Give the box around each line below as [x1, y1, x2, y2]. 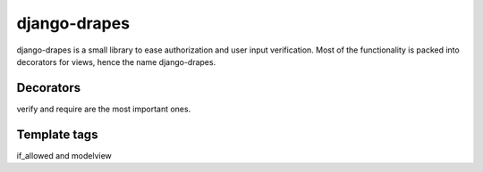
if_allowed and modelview [16, 150, 112, 160]
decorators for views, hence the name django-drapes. [16, 56, 216, 67]
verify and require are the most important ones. [16, 103, 191, 114]
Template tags [16, 127, 98, 142]
